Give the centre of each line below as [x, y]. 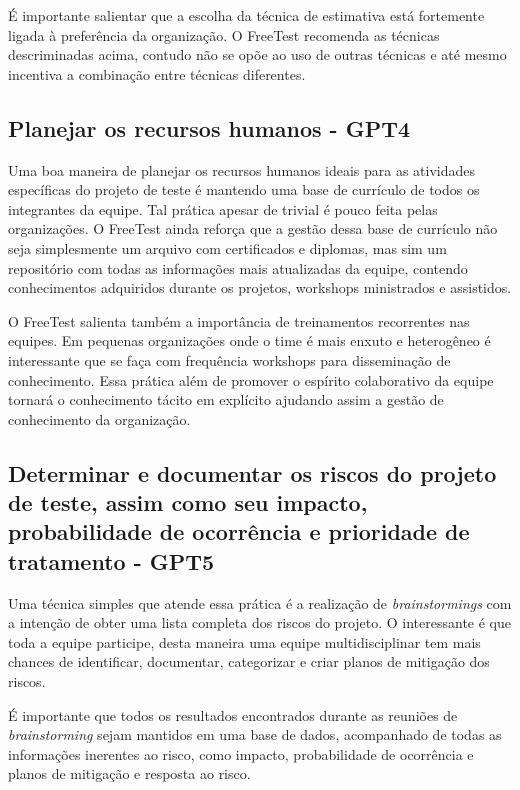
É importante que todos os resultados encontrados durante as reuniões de [233, 714]
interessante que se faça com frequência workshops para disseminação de [229, 359]
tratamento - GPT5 [111, 560]
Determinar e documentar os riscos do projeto [252, 472]
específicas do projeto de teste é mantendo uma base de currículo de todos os [244, 189]
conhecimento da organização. [99, 418]
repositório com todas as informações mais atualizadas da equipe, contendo [238, 267]
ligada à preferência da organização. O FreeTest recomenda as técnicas [224, 34]
